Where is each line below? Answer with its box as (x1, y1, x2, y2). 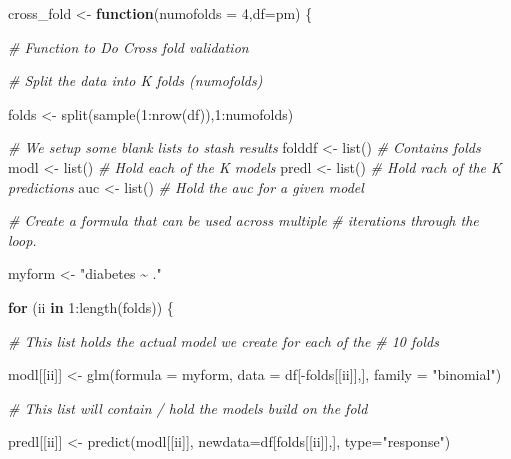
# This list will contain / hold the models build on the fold (8, 397, 368, 418)
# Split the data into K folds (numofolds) (8, 70, 263, 91)
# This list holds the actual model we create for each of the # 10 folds (8, 330, 439, 351)
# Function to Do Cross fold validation (8, 36, 249, 57)
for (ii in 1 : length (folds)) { (8, 296, 174, 317)
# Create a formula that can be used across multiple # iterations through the (8, 210, 479, 231)
